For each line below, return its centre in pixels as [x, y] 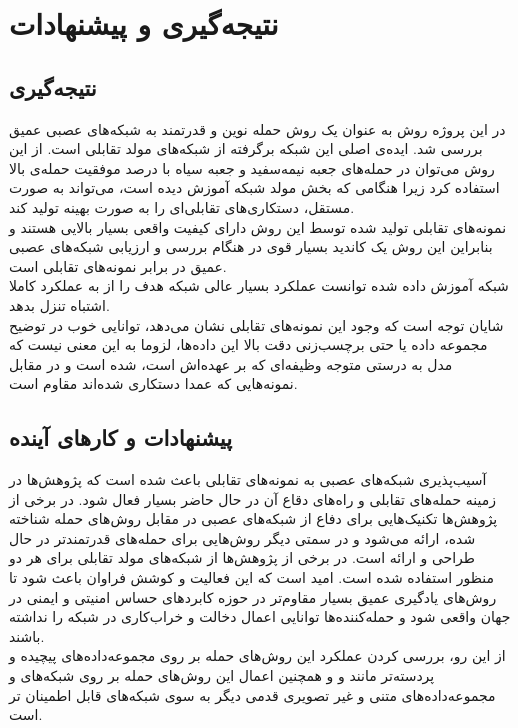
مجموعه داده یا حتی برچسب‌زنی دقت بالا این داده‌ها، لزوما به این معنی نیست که [248, 344]
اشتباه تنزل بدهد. [59, 304]
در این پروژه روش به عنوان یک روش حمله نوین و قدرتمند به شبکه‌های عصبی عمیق [257, 128]
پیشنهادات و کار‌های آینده [121, 437]
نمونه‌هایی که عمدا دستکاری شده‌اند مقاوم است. [153, 383]
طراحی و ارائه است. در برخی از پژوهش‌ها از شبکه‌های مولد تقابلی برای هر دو [242, 557]
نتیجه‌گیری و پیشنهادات [144, 23]
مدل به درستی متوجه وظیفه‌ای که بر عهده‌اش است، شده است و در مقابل [231, 363]
